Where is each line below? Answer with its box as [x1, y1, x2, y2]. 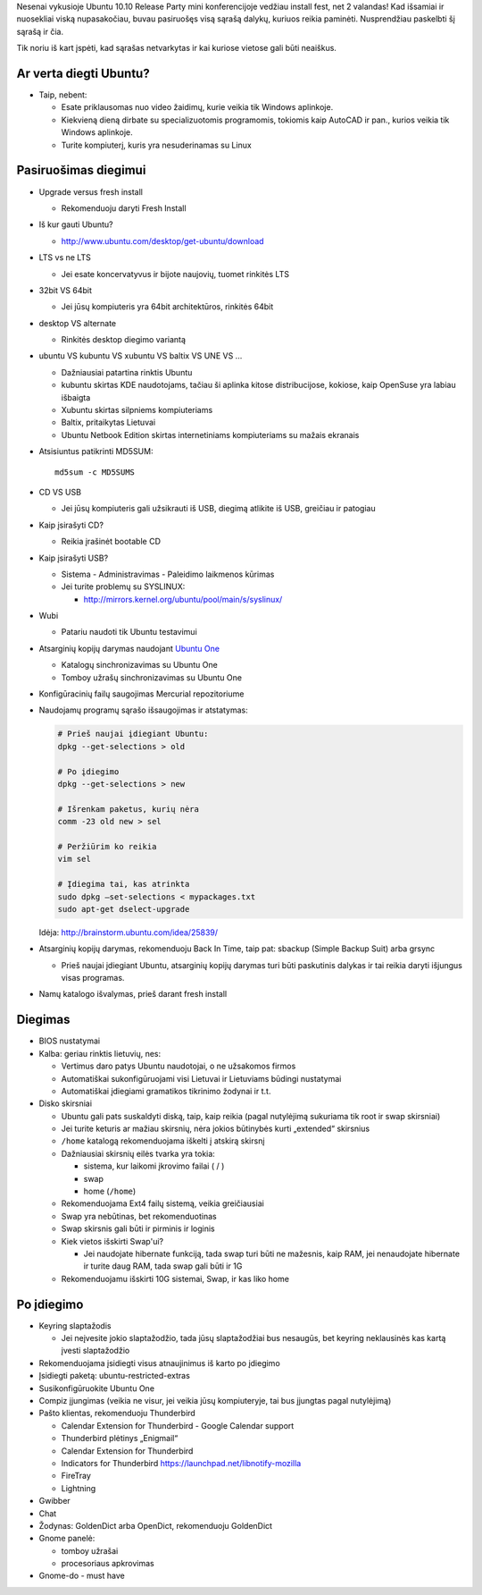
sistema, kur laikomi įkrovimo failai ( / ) [83, 1160, 225, 1171]
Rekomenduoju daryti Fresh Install [61, 202, 187, 214]
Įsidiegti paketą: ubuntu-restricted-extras [38, 1371, 191, 1381]
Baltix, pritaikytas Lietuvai [61, 417, 156, 428]
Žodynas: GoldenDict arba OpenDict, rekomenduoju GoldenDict [38, 1520, 272, 1531]
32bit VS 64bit [38, 284, 93, 295]
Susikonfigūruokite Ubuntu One [38, 1382, 155, 1394]
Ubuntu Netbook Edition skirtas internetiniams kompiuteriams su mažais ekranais [61, 429, 360, 440]
